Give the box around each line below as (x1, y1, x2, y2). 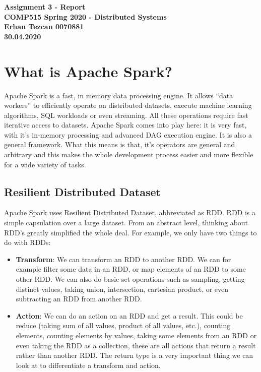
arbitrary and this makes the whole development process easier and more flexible (4, 149, 253, 160)
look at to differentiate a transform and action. (16, 359, 161, 370)
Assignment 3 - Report (4, 2, 86, 12)
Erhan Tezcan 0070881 (4, 21, 84, 32)
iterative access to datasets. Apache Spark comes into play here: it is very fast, (4, 119, 247, 130)
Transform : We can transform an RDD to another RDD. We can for (16, 254, 231, 264)
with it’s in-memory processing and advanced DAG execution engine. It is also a (4, 129, 252, 140)
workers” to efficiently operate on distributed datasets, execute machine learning (4, 100, 252, 110)
